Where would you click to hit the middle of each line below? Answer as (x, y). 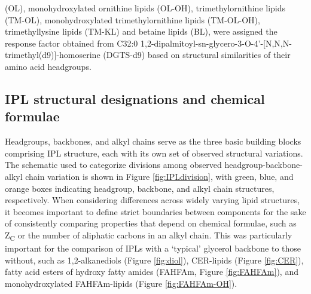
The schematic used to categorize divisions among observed (113, 165)
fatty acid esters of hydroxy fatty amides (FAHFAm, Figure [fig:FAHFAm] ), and (152, 272)
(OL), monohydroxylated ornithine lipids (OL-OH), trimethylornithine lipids (145, 8)
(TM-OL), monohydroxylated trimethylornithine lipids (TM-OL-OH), (132, 19)
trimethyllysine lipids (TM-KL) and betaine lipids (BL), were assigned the (141, 31)
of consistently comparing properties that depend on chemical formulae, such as (151, 223)
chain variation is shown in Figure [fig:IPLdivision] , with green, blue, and (159, 176)
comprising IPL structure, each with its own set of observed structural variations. (154, 153)
